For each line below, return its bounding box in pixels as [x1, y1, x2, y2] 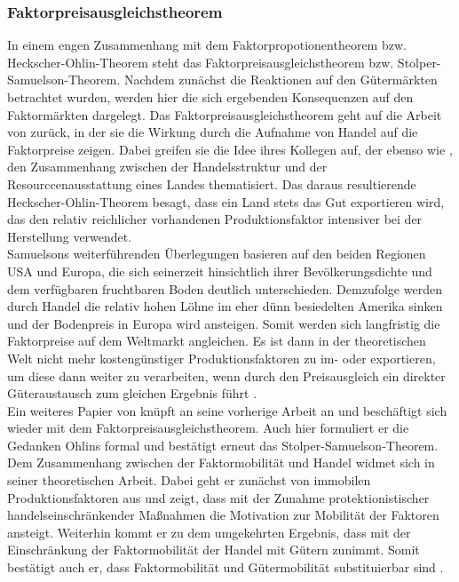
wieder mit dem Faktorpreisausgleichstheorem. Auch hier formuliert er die [7, 419, 409, 437]
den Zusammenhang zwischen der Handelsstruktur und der [7, 157, 328, 176]
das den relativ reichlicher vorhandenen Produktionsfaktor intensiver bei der [7, 210, 423, 228]
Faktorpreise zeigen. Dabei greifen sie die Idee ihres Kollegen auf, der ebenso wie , [7, 140, 453, 158]
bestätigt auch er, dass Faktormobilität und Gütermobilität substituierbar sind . [7, 558, 444, 577]
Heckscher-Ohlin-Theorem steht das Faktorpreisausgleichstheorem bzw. [7, 52, 394, 71]
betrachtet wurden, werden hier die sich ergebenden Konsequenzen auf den [7, 88, 414, 106]
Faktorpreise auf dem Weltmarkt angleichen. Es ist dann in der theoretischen [7, 331, 426, 350]
